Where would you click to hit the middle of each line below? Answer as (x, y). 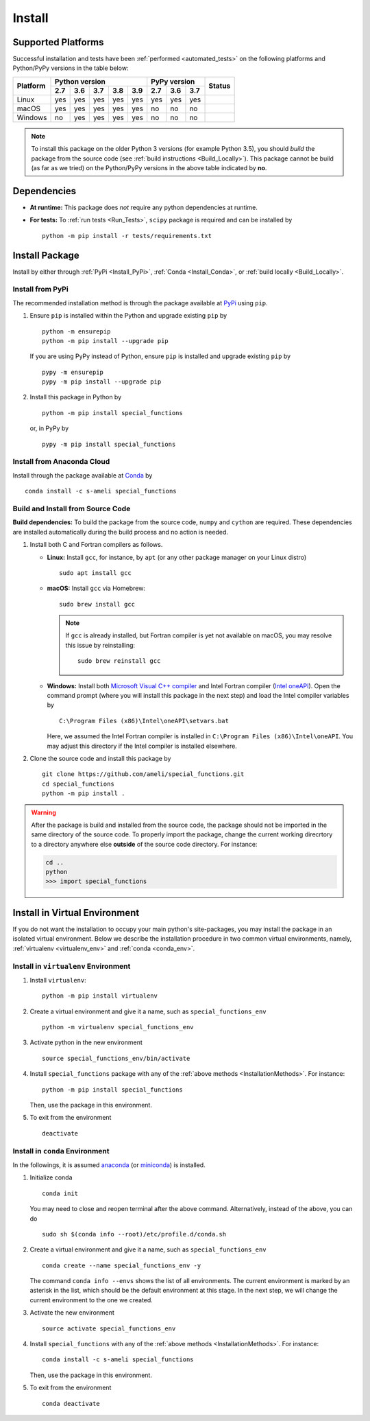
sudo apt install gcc (95, 573)
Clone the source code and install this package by (100, 758)
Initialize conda (51, 1177)
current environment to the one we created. (91, 1300)
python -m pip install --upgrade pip (106, 341)
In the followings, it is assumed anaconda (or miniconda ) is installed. (109, 1165)
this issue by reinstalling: (100, 645)
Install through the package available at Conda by (83, 475)
